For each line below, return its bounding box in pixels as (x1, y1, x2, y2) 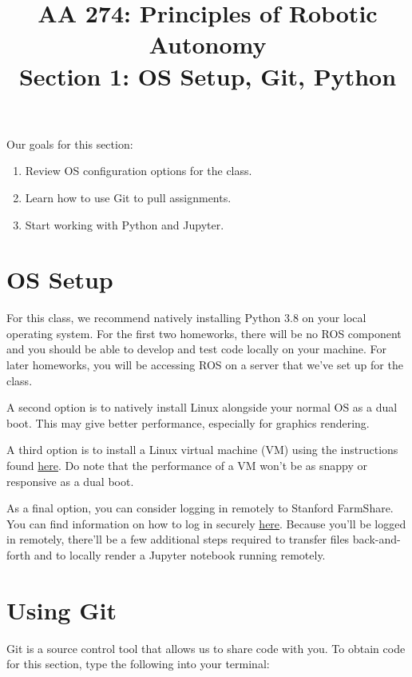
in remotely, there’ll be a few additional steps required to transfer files (6, 531, 350, 548)
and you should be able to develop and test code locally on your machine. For (6, 340, 387, 357)
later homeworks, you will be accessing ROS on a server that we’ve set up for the (6, 356, 403, 373)
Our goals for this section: (6, 135, 133, 152)
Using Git (6, 593, 117, 626)
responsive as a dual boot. (6, 472, 134, 489)
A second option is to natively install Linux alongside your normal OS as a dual (6, 399, 398, 416)
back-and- (352, 531, 401, 548)
